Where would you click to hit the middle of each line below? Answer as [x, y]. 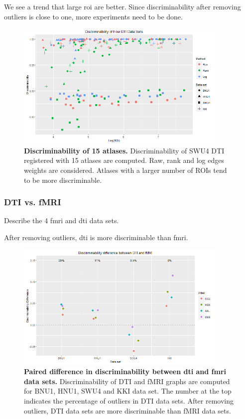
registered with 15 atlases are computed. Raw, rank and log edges [124, 160]
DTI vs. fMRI [33, 202]
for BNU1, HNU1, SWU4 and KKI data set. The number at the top [128, 391]
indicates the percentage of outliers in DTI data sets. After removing [129, 401]
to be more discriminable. [63, 180]
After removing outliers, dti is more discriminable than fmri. [96, 237]
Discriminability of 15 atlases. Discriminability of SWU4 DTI [124, 150]
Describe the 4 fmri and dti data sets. [61, 220]
